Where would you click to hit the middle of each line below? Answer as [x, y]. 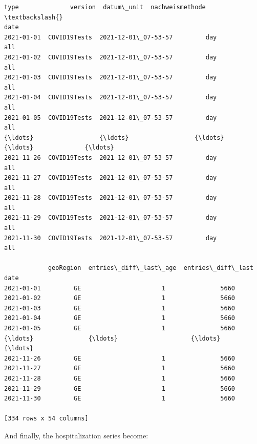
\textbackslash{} [34, 17]
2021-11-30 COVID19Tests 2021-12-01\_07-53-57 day [111, 238]
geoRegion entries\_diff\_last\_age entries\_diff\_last [151, 268]
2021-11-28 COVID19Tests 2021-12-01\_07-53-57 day [111, 198]
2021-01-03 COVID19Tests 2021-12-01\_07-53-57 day [111, 78]
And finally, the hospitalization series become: [76, 435]
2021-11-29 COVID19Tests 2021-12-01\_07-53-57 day [111, 218]
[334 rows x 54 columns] [46, 419]
